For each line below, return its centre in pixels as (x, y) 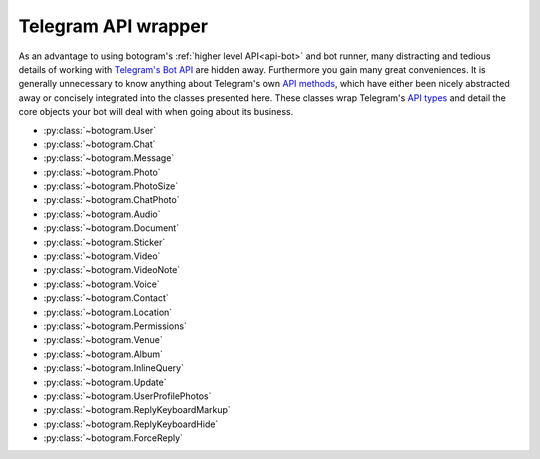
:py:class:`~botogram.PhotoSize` (111, 186)
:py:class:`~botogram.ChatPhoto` (111, 200)
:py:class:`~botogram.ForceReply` (113, 438)
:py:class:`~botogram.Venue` (103, 340)
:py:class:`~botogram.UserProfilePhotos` (127, 396)
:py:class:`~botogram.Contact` (106, 298)
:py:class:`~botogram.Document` (111, 228)
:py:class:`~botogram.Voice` (101, 284)
